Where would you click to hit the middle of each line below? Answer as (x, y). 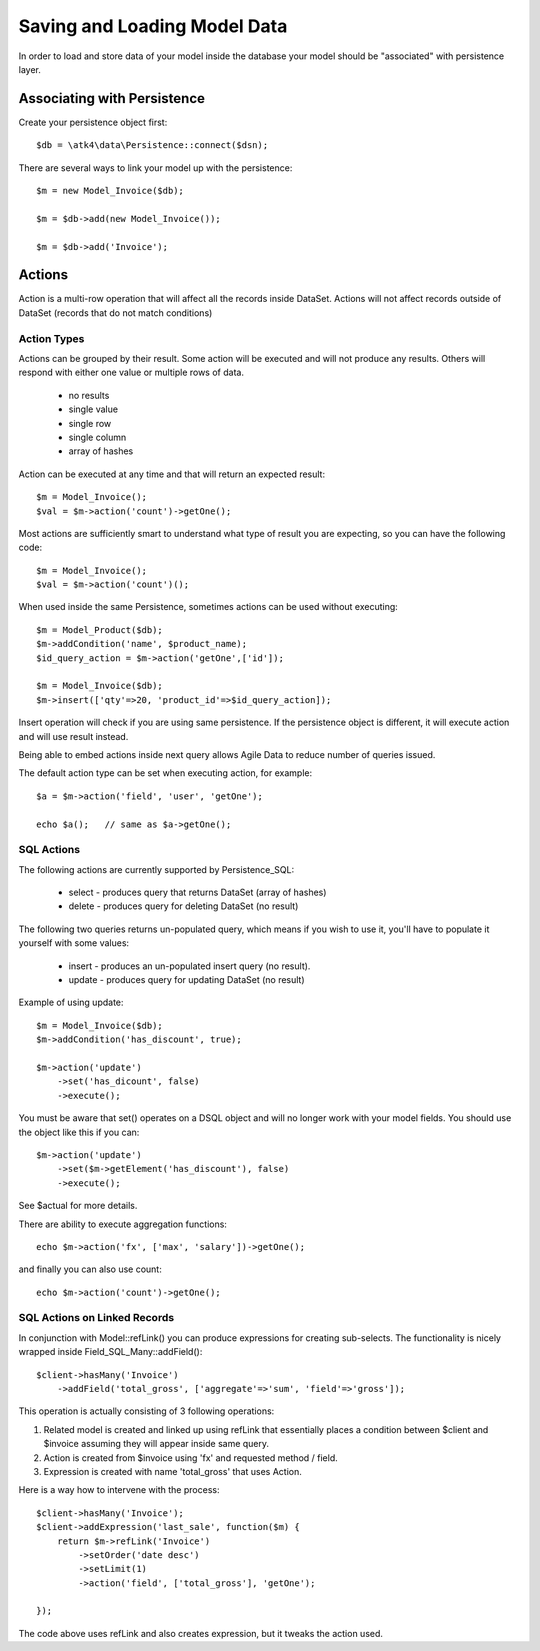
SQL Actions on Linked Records (96, 1318)
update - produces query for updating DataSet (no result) (186, 980)
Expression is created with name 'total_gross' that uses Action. (172, 1471)
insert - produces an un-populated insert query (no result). (189, 966)
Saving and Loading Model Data (153, 26)
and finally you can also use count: (90, 1269)
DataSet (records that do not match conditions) (115, 312)
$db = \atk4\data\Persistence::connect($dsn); (152, 145)
